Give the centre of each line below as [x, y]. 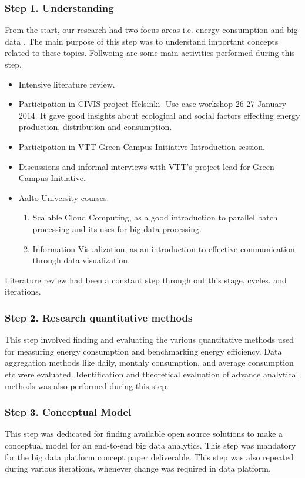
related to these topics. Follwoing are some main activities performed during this [150, 53]
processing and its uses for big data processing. [117, 228]
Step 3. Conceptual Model [68, 412]
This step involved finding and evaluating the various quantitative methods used [150, 340]
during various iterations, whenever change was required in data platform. [138, 468]
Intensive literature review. [67, 84]
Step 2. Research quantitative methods [99, 317]
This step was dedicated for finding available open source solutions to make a [144, 434]
